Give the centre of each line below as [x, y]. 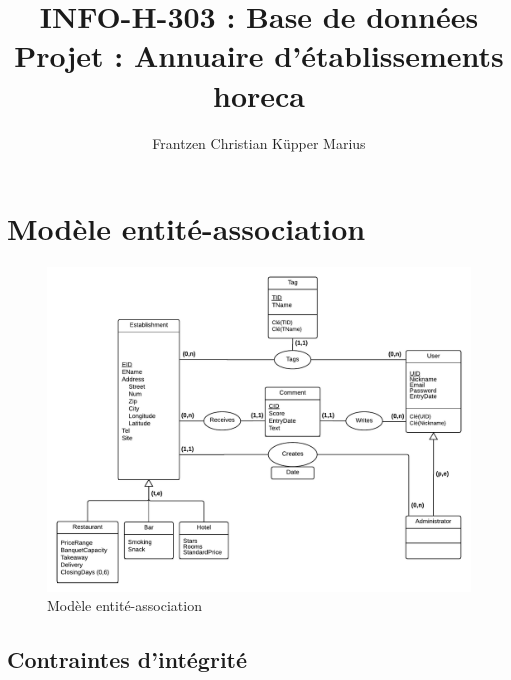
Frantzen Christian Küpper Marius [259, 142]
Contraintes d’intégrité [127, 659]
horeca [259, 94]
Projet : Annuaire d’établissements [259, 55]
